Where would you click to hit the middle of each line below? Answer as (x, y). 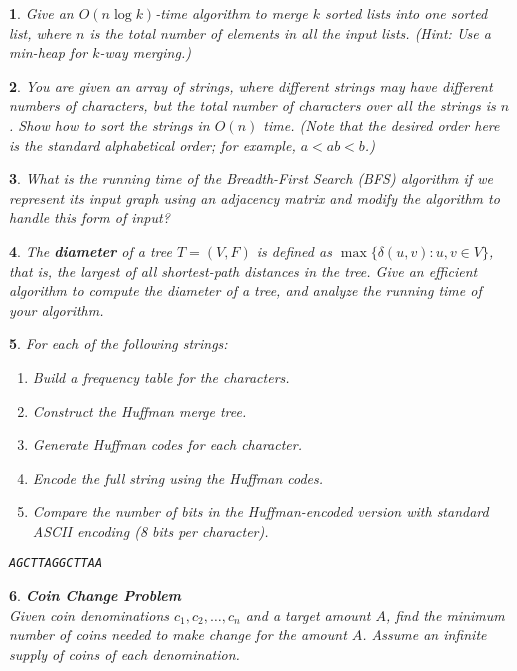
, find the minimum (445, 614)
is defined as (294, 250)
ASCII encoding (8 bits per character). (150, 530)
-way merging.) (145, 52)
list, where (40, 32)
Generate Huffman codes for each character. (167, 444)
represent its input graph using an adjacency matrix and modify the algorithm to (254, 197)
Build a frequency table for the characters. (161, 376)
